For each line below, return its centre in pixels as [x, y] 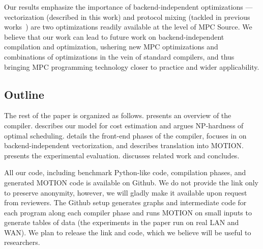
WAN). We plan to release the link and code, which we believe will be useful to [128, 232]
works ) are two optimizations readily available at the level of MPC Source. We [128, 27]
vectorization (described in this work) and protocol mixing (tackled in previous [127, 17]
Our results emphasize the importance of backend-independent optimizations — [128, 7]
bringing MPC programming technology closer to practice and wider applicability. [132, 66]
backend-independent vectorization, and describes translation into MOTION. [124, 145]
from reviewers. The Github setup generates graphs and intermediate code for [125, 202]
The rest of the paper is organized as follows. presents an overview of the [118, 115]
